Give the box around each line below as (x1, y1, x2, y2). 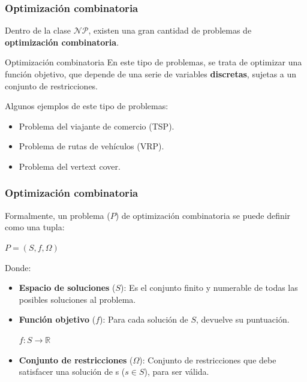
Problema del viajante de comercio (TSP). (19, 119, 174, 132)
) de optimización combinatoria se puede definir (115, 209, 291, 221)
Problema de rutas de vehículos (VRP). (19, 140, 164, 152)
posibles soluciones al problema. (19, 293, 136, 305)
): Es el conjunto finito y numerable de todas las (121, 281, 298, 294)
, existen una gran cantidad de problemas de (88, 24, 252, 37)
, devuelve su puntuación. (195, 313, 290, 326)
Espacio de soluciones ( (19, 281, 116, 294)
